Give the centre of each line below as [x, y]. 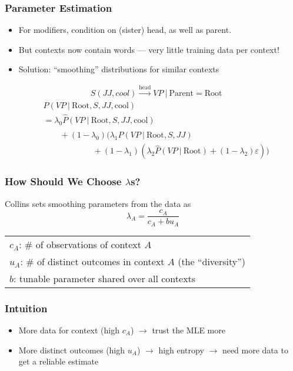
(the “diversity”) [212, 261]
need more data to [255, 350]
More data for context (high [69, 330]
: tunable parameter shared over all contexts [104, 278]
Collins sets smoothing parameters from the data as [98, 203]
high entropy [181, 350]
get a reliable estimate [59, 361]
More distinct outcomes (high [72, 350]
